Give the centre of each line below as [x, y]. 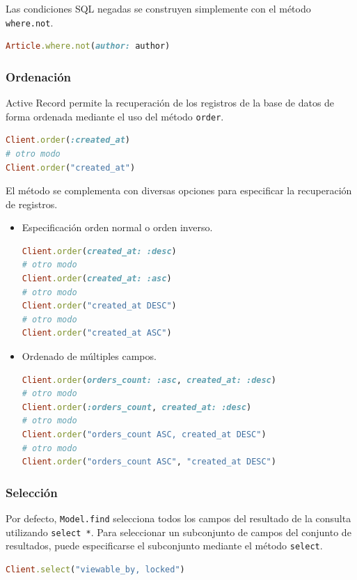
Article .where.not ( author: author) [88, 46]
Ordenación [39, 76]
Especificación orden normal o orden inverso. [117, 227]
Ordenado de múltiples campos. [89, 356]
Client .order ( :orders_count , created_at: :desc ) [137, 407]
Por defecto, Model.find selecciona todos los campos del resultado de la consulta [178, 518]
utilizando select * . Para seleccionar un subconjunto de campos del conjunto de [178, 532]
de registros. [32, 204]
